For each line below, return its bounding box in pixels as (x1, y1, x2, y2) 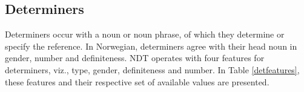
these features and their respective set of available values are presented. (5, 75, 269, 88)
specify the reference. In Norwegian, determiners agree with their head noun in (5, 39, 297, 52)
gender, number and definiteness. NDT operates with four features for (5, 51, 265, 64)
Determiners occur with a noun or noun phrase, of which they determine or (5, 28, 285, 41)
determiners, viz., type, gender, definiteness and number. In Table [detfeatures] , (5, 63, 300, 76)
